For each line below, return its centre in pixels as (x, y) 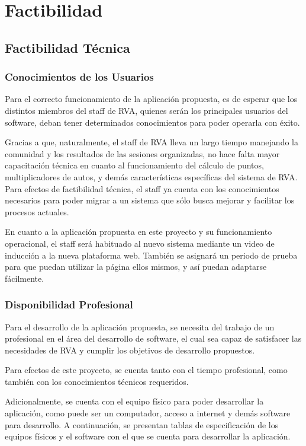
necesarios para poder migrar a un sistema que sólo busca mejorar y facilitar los (150, 200)
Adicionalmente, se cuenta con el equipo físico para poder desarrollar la (134, 401)
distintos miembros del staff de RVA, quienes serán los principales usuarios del (146, 110)
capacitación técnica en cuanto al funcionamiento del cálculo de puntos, (134, 165)
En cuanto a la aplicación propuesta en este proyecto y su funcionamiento (138, 232)
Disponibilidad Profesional (69, 305)
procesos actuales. (37, 211)
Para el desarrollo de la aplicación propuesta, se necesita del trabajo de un (140, 326)
